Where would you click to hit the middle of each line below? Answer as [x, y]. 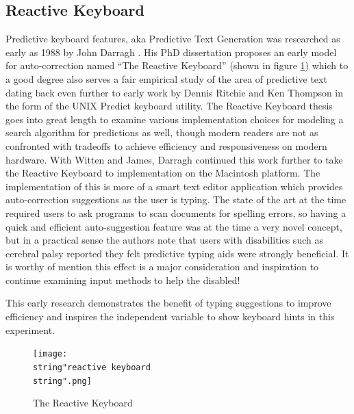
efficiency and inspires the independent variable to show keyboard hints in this [170, 316]
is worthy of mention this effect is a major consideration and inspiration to [162, 267]
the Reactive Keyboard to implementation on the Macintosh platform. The [163, 173]
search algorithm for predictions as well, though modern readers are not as [162, 132]
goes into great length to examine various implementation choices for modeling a [175, 119]
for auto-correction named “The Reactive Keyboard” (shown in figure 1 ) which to [177, 65]
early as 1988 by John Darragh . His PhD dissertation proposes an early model [171, 52]
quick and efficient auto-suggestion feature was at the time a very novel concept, [174, 226]
